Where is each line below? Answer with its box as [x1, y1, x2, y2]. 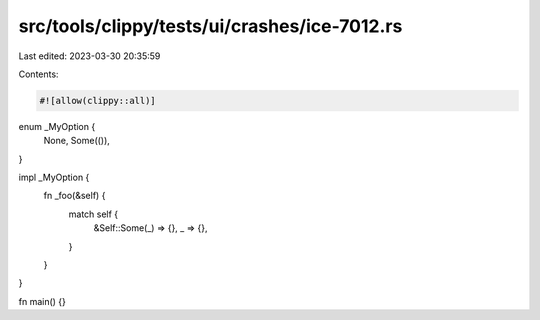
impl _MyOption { [18, 171, 90, 184]
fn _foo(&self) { [43, 190, 106, 202]
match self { [68, 208, 119, 220]
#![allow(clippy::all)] [39, 95, 157, 106]
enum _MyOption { [18, 120, 96, 132]
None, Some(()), [43, 135, 110, 147]
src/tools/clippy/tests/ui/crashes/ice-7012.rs [18, 15, 403, 37]
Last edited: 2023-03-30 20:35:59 [18, 50, 161, 62]
